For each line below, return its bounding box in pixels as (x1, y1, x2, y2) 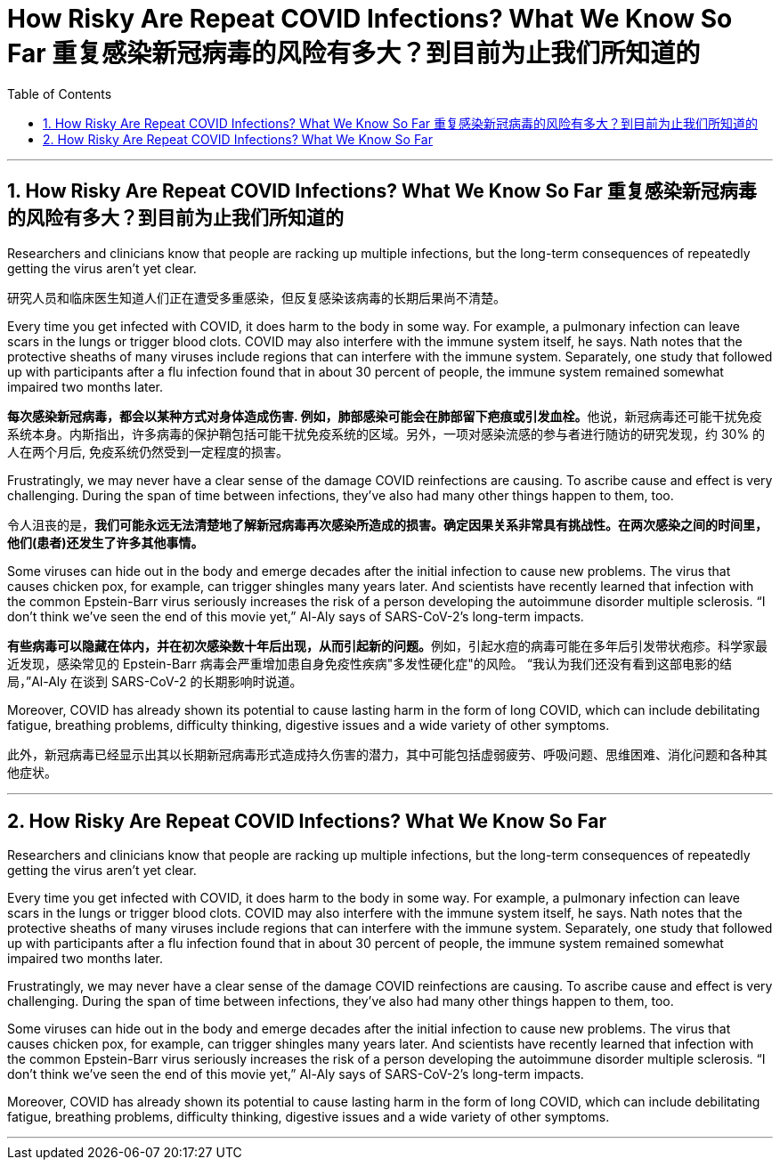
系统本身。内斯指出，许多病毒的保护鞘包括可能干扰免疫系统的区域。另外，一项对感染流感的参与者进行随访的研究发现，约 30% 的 (7, 425, 766, 442)
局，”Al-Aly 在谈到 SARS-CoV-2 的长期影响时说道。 (7, 673, 303, 689)
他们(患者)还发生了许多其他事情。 (7, 534, 204, 550)
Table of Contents (7, 85, 112, 101)
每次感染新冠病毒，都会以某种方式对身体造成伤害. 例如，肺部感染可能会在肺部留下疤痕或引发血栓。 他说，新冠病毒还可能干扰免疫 (7, 408, 762, 424)
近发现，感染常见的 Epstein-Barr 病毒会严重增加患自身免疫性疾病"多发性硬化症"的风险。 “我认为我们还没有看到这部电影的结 (7, 655, 732, 671)
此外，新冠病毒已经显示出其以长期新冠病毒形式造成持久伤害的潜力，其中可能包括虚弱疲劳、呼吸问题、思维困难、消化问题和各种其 (7, 746, 768, 762)
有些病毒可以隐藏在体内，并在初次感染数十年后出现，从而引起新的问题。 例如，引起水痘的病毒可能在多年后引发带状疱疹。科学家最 (7, 637, 768, 653)
